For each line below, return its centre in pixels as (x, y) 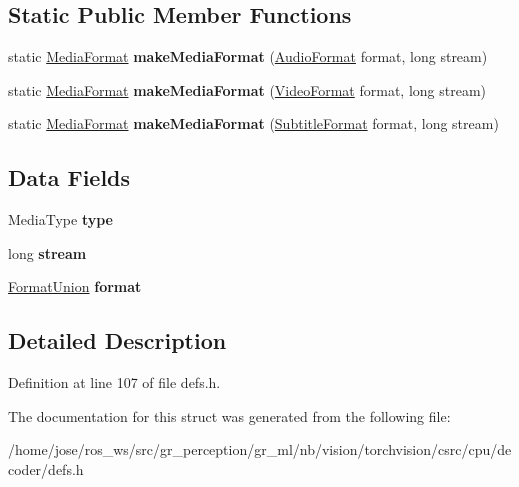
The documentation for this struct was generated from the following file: (229, 415)
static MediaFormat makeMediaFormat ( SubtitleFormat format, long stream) (253, 123)
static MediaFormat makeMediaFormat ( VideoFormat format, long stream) (247, 89)
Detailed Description (117, 340)
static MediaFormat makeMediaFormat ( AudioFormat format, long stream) (248, 56)
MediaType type (60, 219)
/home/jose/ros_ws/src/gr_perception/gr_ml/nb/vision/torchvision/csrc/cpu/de (260, 449)
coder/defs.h (46, 468)
